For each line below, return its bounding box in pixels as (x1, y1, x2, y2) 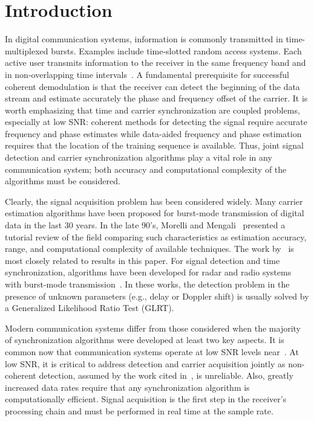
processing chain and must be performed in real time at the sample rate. (5, 404, 273, 417)
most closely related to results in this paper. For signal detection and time (5, 254, 280, 266)
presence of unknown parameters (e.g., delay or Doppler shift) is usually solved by (5, 289, 309, 302)
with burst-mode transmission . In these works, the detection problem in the (5, 278, 290, 290)
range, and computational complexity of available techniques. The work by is (5, 242, 294, 255)
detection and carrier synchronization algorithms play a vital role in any (5, 151, 272, 164)
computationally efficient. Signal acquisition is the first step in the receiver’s (5, 393, 287, 405)
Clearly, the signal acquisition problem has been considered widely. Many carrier (5, 194, 303, 207)
